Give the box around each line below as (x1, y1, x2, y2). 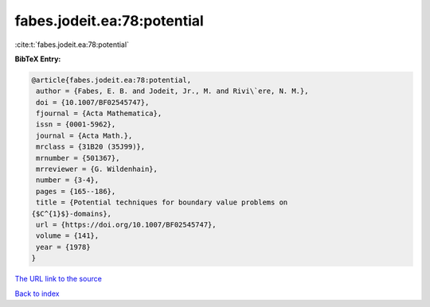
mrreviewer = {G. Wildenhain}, (36, 165, 158, 174)
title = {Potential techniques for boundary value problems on (36, 198, 288, 207)
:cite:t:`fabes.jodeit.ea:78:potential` (14, 40, 129, 49)
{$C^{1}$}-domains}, (31, 209, 111, 218)
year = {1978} (36, 243, 91, 251)
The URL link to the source (14, 274, 103, 284)
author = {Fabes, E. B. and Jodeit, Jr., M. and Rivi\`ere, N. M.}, (36, 87, 309, 95)
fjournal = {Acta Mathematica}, (36, 109, 162, 119)
